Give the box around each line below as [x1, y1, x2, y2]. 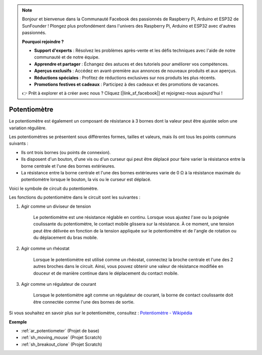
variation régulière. [9, 125, 47, 131]
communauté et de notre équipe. [34, 54, 100, 60]
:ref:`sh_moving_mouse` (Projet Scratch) [21, 335, 102, 340]
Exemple [9, 319, 27, 324]
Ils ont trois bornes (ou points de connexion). [21, 149, 111, 155]
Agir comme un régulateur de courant [21, 281, 97, 287]
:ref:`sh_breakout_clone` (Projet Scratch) [21, 341, 102, 347]
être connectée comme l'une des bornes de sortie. [33, 299, 135, 305]
